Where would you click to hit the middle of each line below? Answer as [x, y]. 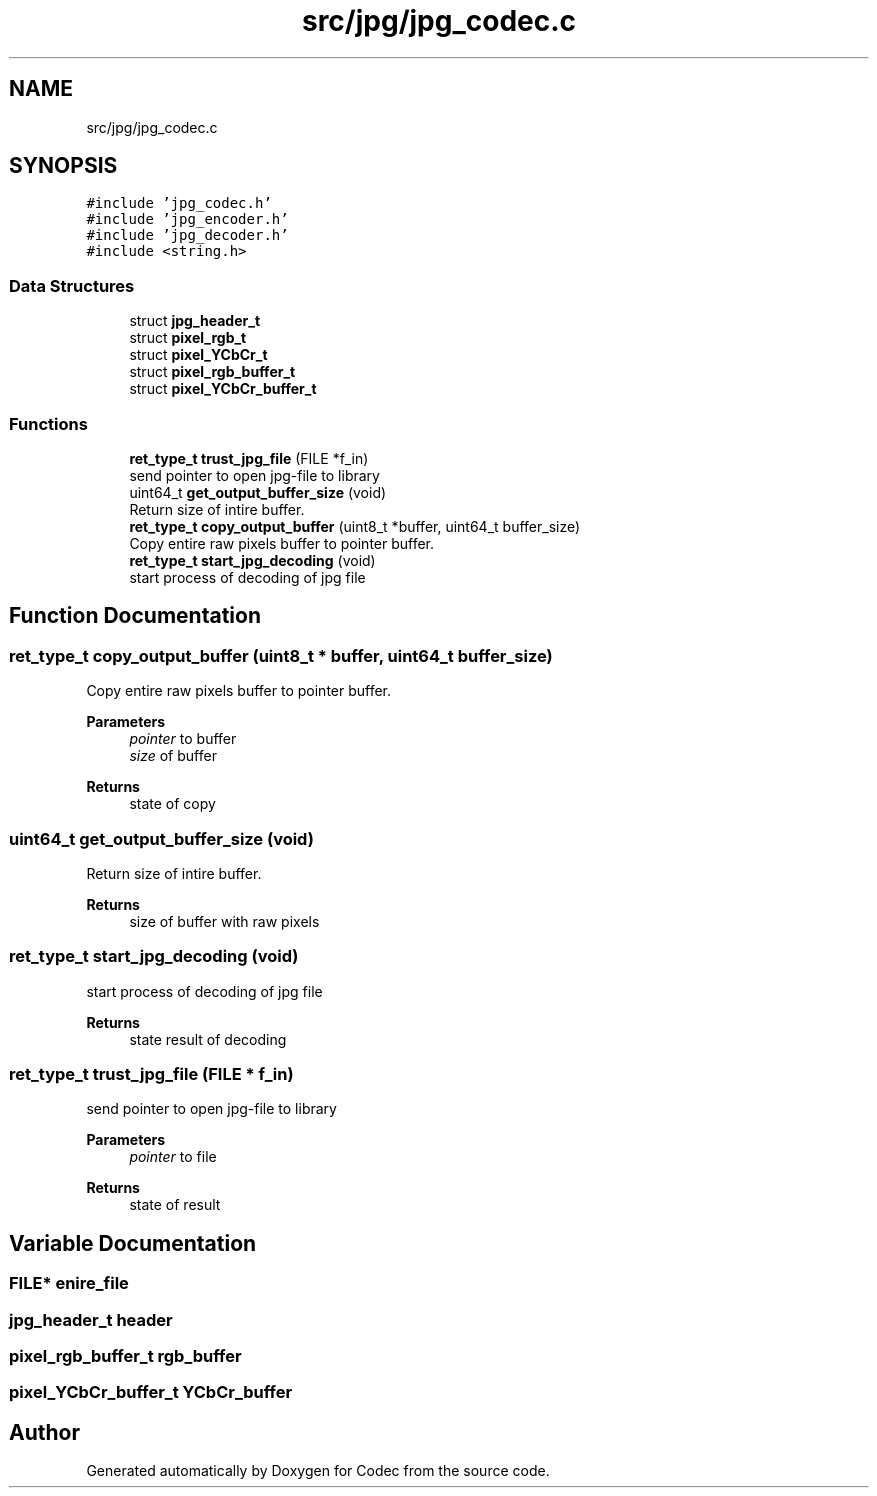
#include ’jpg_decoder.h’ [187, 235]
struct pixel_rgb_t [188, 338]
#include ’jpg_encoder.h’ [187, 219]
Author [44, 1432]
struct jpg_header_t [195, 321]
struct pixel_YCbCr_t [198, 355]
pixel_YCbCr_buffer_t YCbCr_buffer [151, 1392]
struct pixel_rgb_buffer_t [212, 372]
